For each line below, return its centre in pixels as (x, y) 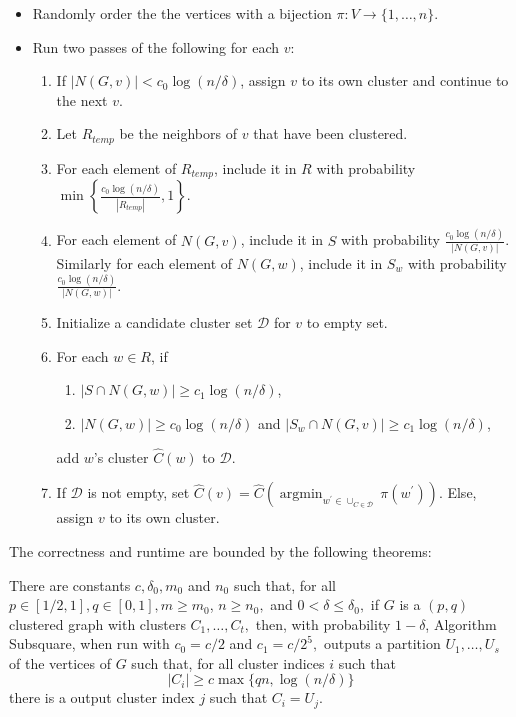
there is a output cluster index (102, 697)
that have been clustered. (330, 133)
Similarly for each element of (144, 262)
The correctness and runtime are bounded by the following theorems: (220, 550)
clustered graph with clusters (97, 623)
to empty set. (347, 322)
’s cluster (121, 456)
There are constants (70, 584)
